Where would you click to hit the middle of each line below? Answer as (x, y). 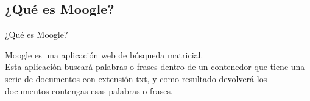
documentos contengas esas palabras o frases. (89, 90)
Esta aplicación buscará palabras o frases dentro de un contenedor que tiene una (155, 67)
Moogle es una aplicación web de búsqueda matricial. (104, 54)
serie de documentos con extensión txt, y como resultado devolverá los (136, 78)
